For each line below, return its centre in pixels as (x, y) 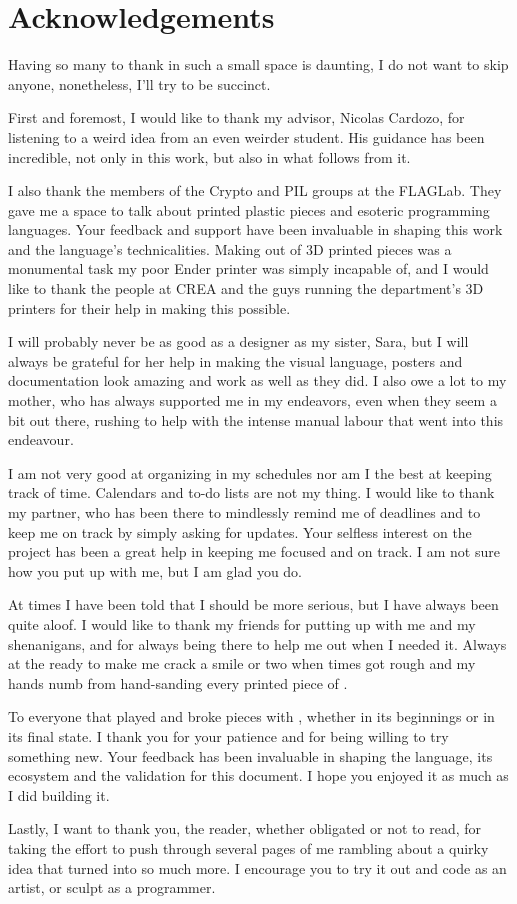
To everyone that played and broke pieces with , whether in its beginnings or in (251, 716)
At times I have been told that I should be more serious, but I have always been (253, 604)
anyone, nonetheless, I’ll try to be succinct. (139, 83)
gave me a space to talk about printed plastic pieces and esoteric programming (249, 209)
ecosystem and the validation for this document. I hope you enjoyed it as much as (258, 775)
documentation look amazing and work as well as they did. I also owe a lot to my (257, 380)
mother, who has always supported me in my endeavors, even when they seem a (252, 400)
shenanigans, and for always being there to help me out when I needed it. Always (257, 643)
